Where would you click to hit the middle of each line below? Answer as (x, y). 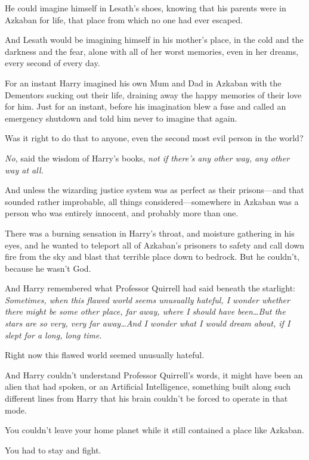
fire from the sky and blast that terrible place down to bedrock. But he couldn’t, (152, 257)
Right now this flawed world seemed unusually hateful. (105, 355)
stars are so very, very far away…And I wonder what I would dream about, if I (148, 323)
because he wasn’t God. (48, 268)
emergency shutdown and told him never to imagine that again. (121, 118)
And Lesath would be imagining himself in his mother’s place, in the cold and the (154, 40)
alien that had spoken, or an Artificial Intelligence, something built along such (148, 386)
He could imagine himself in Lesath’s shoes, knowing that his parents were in (146, 8)
